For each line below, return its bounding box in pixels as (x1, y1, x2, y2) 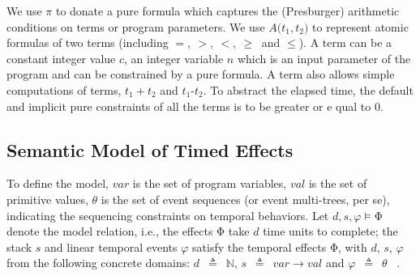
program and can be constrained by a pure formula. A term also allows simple (6, 66, 395, 83)
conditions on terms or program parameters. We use (6, 18, 265, 35)
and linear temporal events (45, 238, 178, 255)
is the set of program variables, (132, 175, 287, 192)
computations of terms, (6, 81, 122, 98)
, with (337, 238, 367, 255)
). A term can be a (298, 34, 392, 51)
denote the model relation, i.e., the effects (6, 223, 213, 240)
